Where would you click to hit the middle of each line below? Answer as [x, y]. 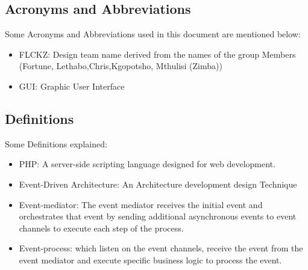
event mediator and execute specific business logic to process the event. [150, 259]
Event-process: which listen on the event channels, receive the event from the [161, 248]
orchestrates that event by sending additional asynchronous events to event [158, 216]
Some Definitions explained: [56, 143]
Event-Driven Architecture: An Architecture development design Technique [158, 184]
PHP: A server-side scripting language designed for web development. [147, 164]
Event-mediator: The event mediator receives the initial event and [141, 204]
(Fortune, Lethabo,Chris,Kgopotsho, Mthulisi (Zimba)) [121, 66]
